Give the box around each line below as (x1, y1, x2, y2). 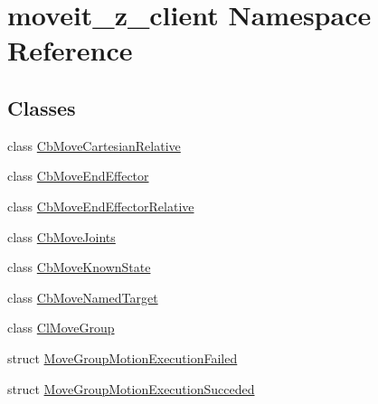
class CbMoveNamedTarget (7, 287, 158, 306)
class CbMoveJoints (7, 227, 116, 246)
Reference (7, 32, 133, 69)
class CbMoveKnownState (7, 258, 151, 277)
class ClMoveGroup (7, 318, 115, 337)
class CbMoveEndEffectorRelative (7, 196, 194, 215)
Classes (7, 93, 76, 121)
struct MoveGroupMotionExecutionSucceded (7, 379, 255, 398)
